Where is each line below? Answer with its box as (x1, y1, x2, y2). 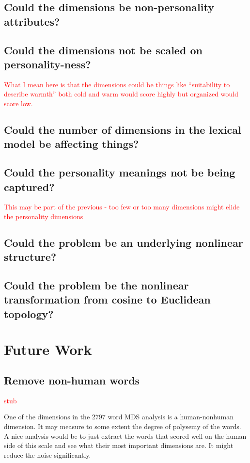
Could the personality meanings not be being (4, 165, 235, 180)
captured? (4, 179, 55, 194)
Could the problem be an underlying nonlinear (4, 235, 243, 250)
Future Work (4, 339, 92, 359)
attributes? (4, 14, 60, 29)
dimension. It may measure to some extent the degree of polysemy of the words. (4, 421, 241, 431)
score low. (4, 98, 33, 108)
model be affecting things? (4, 136, 139, 151)
